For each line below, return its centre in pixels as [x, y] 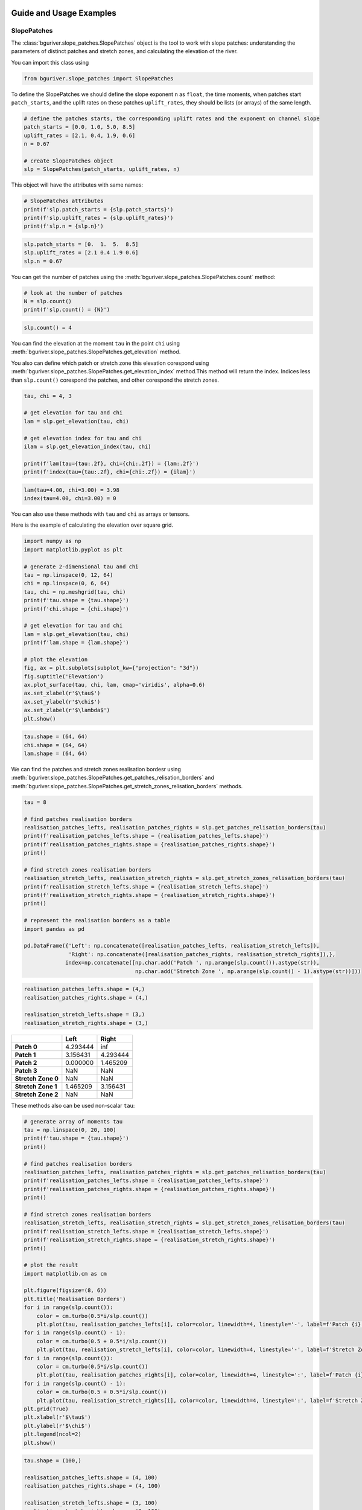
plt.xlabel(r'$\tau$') [57, 1417]
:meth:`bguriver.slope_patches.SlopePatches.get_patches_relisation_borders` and [113, 778]
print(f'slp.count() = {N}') [67, 310]
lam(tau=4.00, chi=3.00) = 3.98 [72, 490]
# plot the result [51, 1265]
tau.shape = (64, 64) [56, 737]
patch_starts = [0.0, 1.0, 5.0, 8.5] [80, 127]
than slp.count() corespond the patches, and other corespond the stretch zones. [115, 380]
